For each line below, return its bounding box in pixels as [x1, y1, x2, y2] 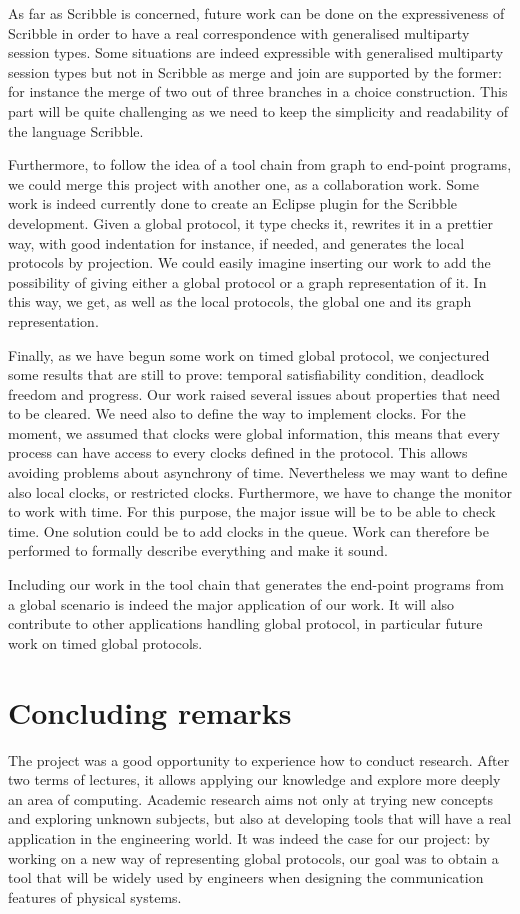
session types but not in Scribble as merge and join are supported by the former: [8, 61, 502, 82]
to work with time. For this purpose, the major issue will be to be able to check [8, 501, 496, 522]
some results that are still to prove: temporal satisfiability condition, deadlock [8, 364, 485, 385]
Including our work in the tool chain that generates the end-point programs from [8, 574, 504, 595]
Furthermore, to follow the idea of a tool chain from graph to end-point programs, [8, 154, 512, 175]
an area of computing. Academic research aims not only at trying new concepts [8, 788, 493, 809]
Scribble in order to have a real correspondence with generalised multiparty [8, 22, 470, 43]
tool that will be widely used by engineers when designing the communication [8, 867, 484, 888]
